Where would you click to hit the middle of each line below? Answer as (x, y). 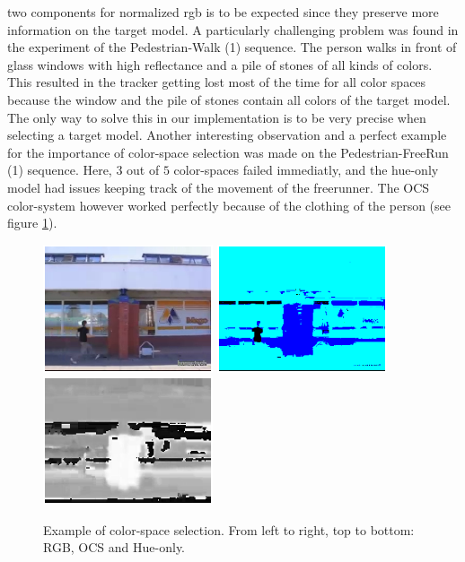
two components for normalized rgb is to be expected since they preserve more (223, 12)
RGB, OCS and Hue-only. (114, 547)
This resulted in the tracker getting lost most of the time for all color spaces (217, 82)
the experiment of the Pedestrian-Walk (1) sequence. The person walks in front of (232, 47)
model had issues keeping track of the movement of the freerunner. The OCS (219, 187)
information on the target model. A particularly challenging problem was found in (233, 29)
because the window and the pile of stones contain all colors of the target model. (229, 99)
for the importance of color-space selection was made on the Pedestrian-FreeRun (228, 152)
